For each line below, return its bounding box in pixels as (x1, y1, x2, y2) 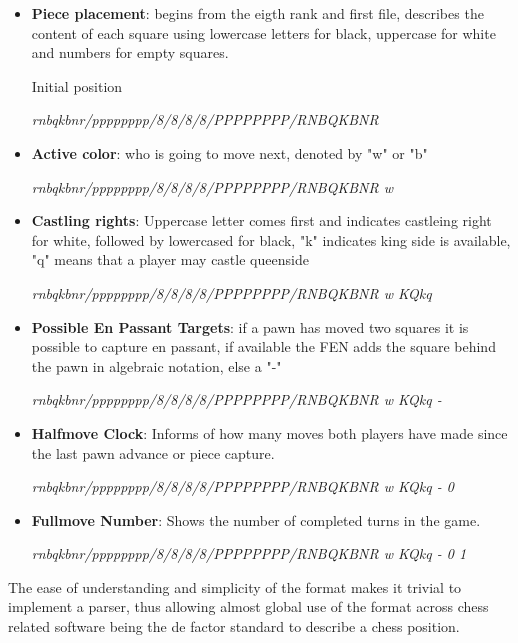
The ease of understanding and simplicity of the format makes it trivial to (8, 576, 462, 597)
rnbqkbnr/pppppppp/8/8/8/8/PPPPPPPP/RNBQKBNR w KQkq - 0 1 (31, 543, 467, 564)
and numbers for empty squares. (31, 42, 229, 63)
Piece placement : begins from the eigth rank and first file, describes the (31, 3, 484, 23)
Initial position (31, 75, 123, 96)
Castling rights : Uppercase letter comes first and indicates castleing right (31, 210, 492, 231)
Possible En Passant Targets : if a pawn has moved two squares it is (31, 316, 469, 337)
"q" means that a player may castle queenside (31, 249, 309, 270)
